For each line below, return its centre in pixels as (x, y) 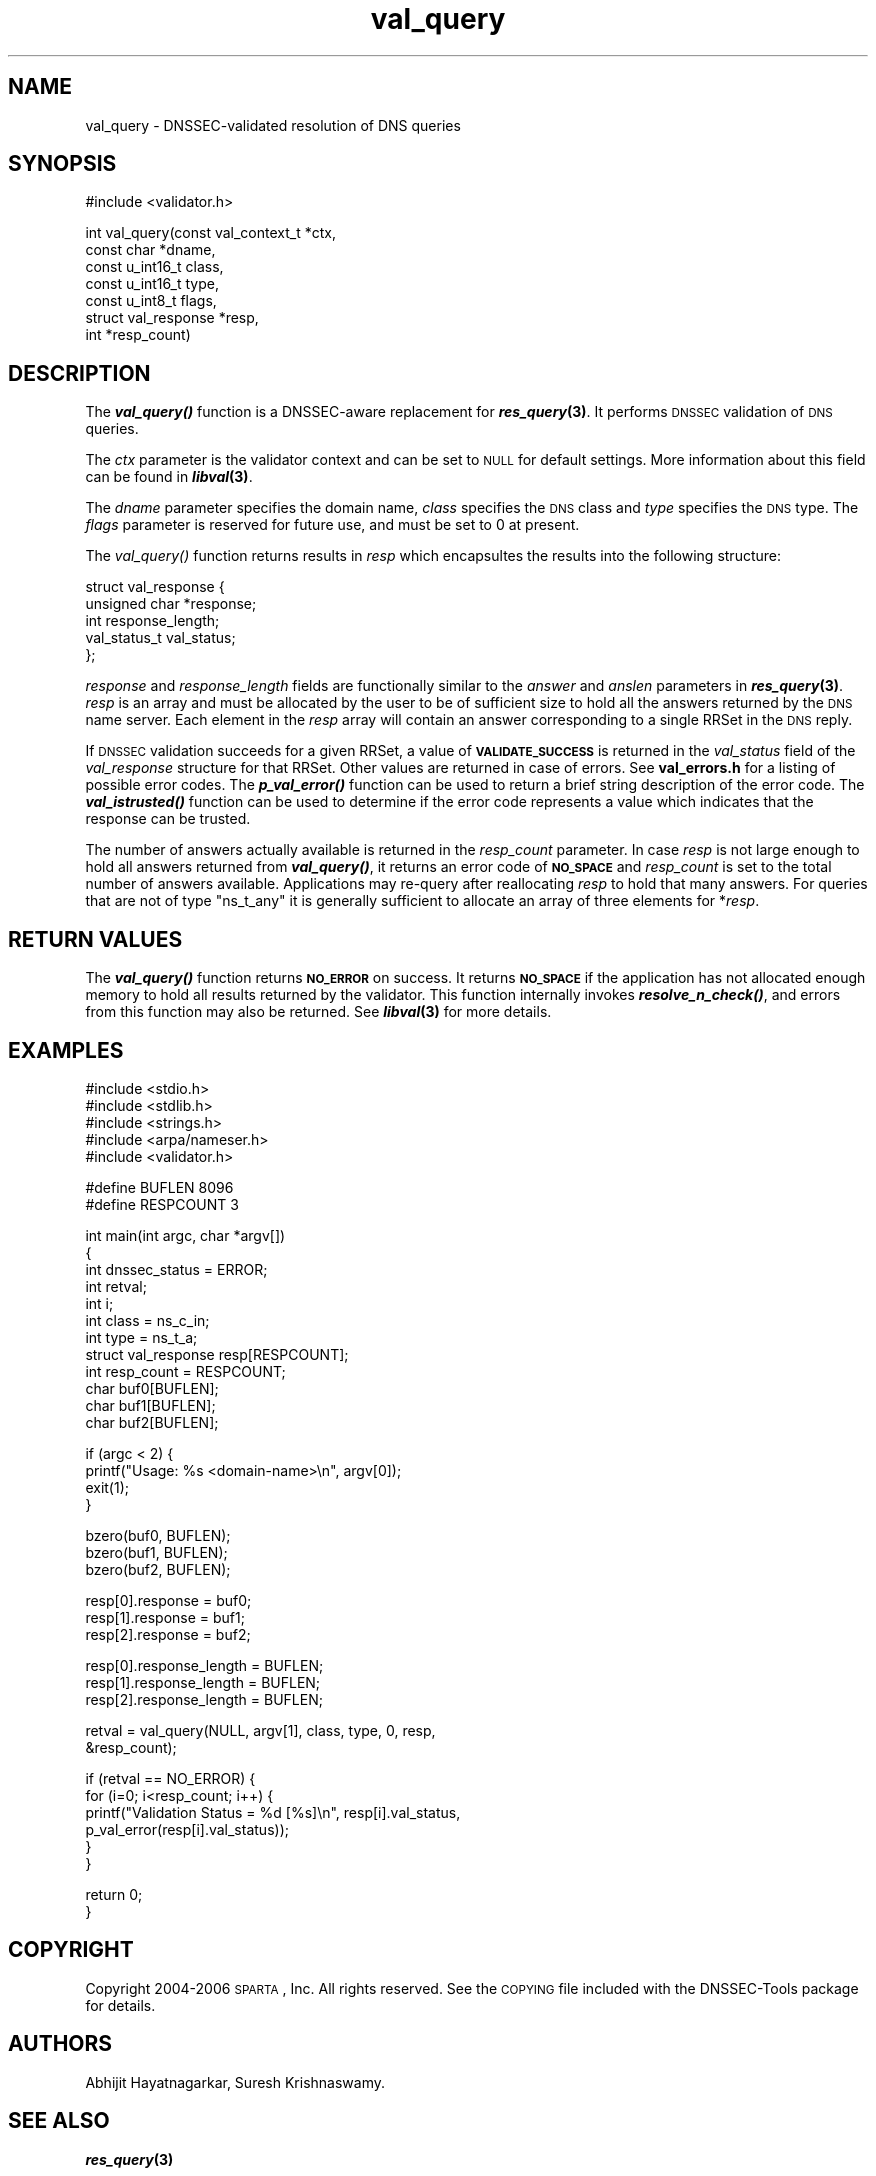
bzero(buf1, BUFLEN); (156, 1552)
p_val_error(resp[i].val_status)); (187, 1829)
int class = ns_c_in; (147, 1320)
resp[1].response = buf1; (165, 1617)
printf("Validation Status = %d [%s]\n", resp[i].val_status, (273, 1812)
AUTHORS (60, 2044)
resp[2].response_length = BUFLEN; (204, 1699)
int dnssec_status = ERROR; (176, 1269)
